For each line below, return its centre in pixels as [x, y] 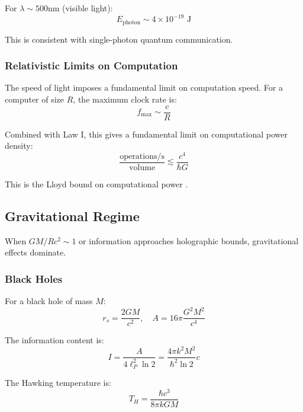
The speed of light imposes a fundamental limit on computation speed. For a [144, 87]
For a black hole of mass [49, 301]
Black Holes [34, 278]
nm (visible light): [80, 8]
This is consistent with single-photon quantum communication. [119, 39]
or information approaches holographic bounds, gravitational [189, 240]
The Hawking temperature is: [58, 383]
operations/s [142, 156]
